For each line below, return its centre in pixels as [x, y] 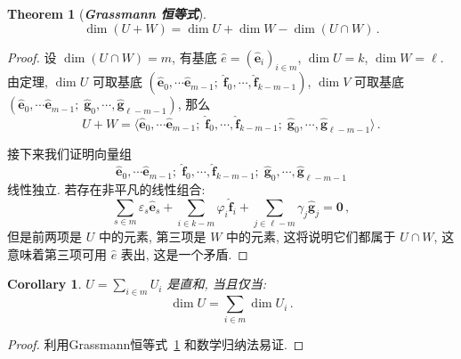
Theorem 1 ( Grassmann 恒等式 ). [107, 13]
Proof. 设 [32, 57]
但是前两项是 [44, 237]
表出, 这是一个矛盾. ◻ [184, 253]
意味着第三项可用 [57, 253]
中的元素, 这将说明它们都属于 [311, 237]
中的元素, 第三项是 [152, 237]
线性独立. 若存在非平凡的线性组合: [106, 189]
